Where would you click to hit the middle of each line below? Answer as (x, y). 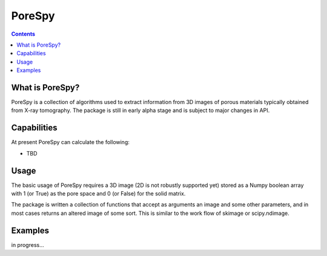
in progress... (28, 245)
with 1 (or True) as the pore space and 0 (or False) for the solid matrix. (98, 193)
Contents (23, 34)
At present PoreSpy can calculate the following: (71, 142)
